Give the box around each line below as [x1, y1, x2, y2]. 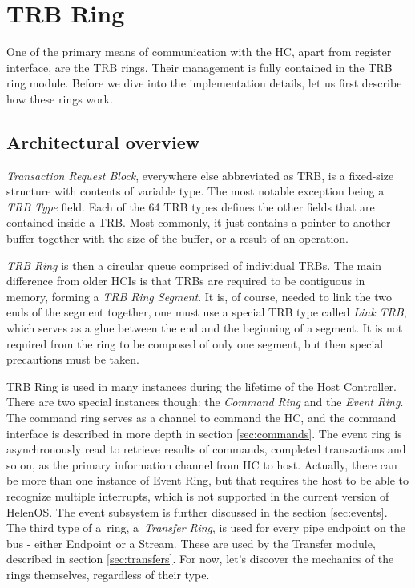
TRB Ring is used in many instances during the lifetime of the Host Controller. [6, 377, 397, 394]
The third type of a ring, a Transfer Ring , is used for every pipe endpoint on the [6, 519, 405, 536]
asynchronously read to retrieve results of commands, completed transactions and [6, 441, 406, 457]
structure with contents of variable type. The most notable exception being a [6, 183, 385, 199]
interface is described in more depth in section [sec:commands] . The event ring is [6, 425, 402, 441]
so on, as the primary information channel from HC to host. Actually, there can [6, 456, 397, 473]
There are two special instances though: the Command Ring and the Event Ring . [6, 393, 404, 410]
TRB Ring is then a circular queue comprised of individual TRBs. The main [6, 256, 381, 273]
